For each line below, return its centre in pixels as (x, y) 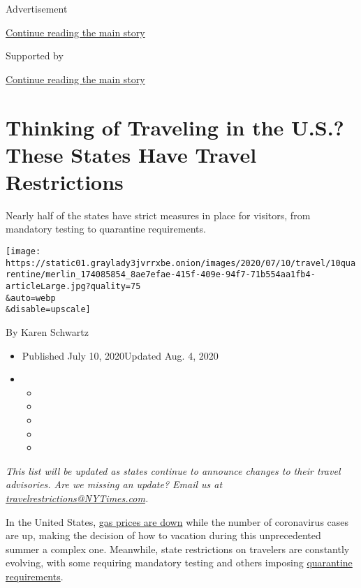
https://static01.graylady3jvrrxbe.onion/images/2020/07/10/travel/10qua (181, 263)
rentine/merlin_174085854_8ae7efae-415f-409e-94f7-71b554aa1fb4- (161, 275)
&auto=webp (31, 298)
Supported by (35, 56)
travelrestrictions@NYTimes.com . (77, 498)
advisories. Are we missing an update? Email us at (114, 484)
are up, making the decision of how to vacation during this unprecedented (163, 535)
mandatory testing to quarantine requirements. (106, 229)
